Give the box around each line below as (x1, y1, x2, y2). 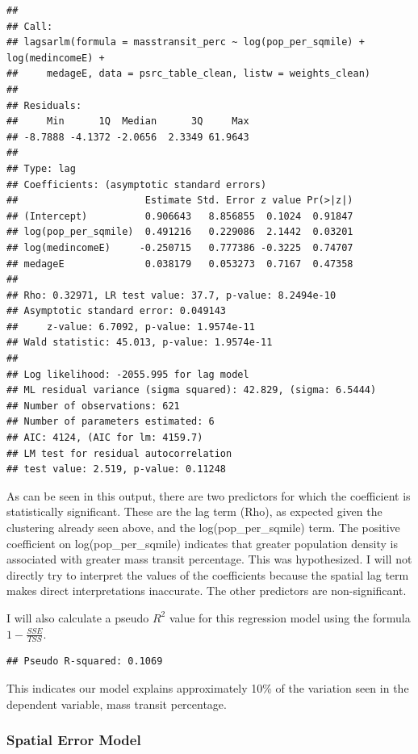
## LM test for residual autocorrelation (6, 447, 232, 459)
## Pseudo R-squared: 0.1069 (6, 656, 163, 668)
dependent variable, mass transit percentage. (6, 695, 227, 712)
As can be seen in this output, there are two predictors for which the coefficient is (6, 487, 411, 504)
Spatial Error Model (6, 730, 141, 750)
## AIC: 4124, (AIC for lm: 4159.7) (6, 432, 203, 444)
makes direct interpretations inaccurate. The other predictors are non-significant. (6, 582, 407, 599)
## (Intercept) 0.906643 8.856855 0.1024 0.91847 (6, 210, 353, 222)
